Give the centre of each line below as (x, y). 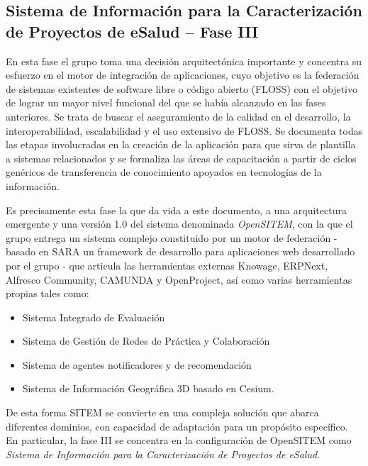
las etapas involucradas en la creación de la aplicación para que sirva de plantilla (181, 144)
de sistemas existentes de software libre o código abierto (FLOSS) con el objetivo (182, 88)
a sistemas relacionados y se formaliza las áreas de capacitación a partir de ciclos (181, 158)
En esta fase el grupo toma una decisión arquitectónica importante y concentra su (184, 61)
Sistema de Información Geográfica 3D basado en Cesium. (148, 388)
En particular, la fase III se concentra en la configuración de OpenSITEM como (179, 440)
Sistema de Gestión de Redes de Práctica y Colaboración (146, 341)
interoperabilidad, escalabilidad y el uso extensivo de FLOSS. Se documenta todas (184, 130)
